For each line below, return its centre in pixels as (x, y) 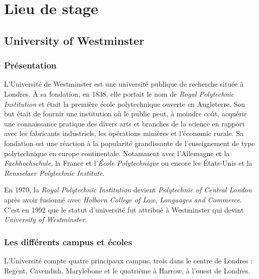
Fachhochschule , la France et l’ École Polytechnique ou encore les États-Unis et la (128, 163)
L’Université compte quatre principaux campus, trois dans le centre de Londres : (128, 260)
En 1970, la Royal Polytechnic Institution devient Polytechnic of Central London (128, 190)
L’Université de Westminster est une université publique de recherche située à (124, 84)
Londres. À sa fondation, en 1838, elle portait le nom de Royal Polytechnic (119, 93)
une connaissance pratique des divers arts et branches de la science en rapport (124, 123)
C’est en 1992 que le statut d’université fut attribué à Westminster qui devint (124, 209)
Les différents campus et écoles (68, 241)
